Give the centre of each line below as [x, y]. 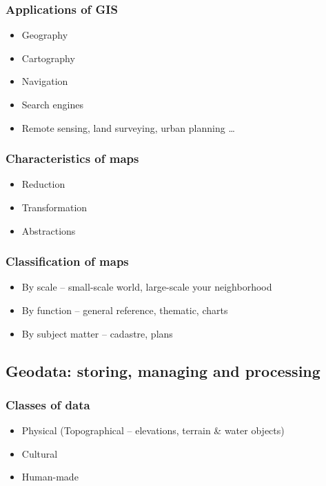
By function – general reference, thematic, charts [125, 310]
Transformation [54, 207]
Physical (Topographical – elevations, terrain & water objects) [153, 430]
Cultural [40, 453]
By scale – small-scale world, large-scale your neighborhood [147, 287]
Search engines [52, 104]
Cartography [48, 58]
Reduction [43, 184]
